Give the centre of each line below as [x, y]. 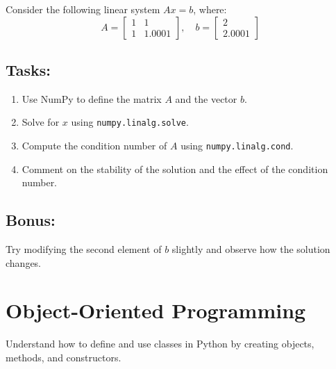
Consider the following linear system [83, 9]
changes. [24, 262]
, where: [210, 9]
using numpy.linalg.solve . [130, 122]
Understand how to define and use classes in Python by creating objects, [160, 344]
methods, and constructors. [64, 357]
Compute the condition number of [94, 146]
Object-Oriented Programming [156, 310]
